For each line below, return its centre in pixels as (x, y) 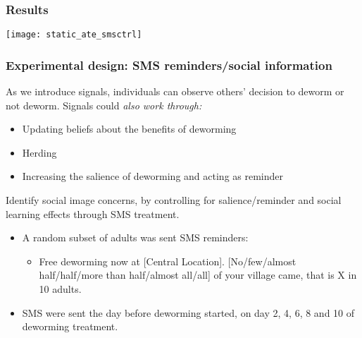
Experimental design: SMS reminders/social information (169, 65)
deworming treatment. (70, 326)
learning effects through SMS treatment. (93, 213)
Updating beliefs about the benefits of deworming (129, 129)
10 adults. (60, 289)
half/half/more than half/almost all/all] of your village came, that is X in (198, 275)
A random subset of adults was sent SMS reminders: (135, 237)
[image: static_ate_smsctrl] (74, 35)
